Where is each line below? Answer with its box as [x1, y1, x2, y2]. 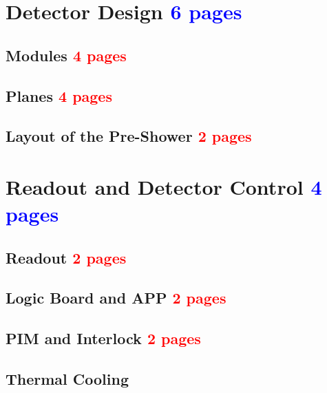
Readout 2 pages [6, 246, 127, 268]
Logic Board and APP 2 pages [6, 287, 226, 308]
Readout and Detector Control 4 [6, 172, 322, 200]
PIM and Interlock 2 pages [6, 328, 201, 349]
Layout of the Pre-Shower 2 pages [6, 125, 252, 147]
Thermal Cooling [6, 368, 129, 390]
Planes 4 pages [6, 85, 112, 106]
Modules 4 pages [6, 44, 127, 65]
